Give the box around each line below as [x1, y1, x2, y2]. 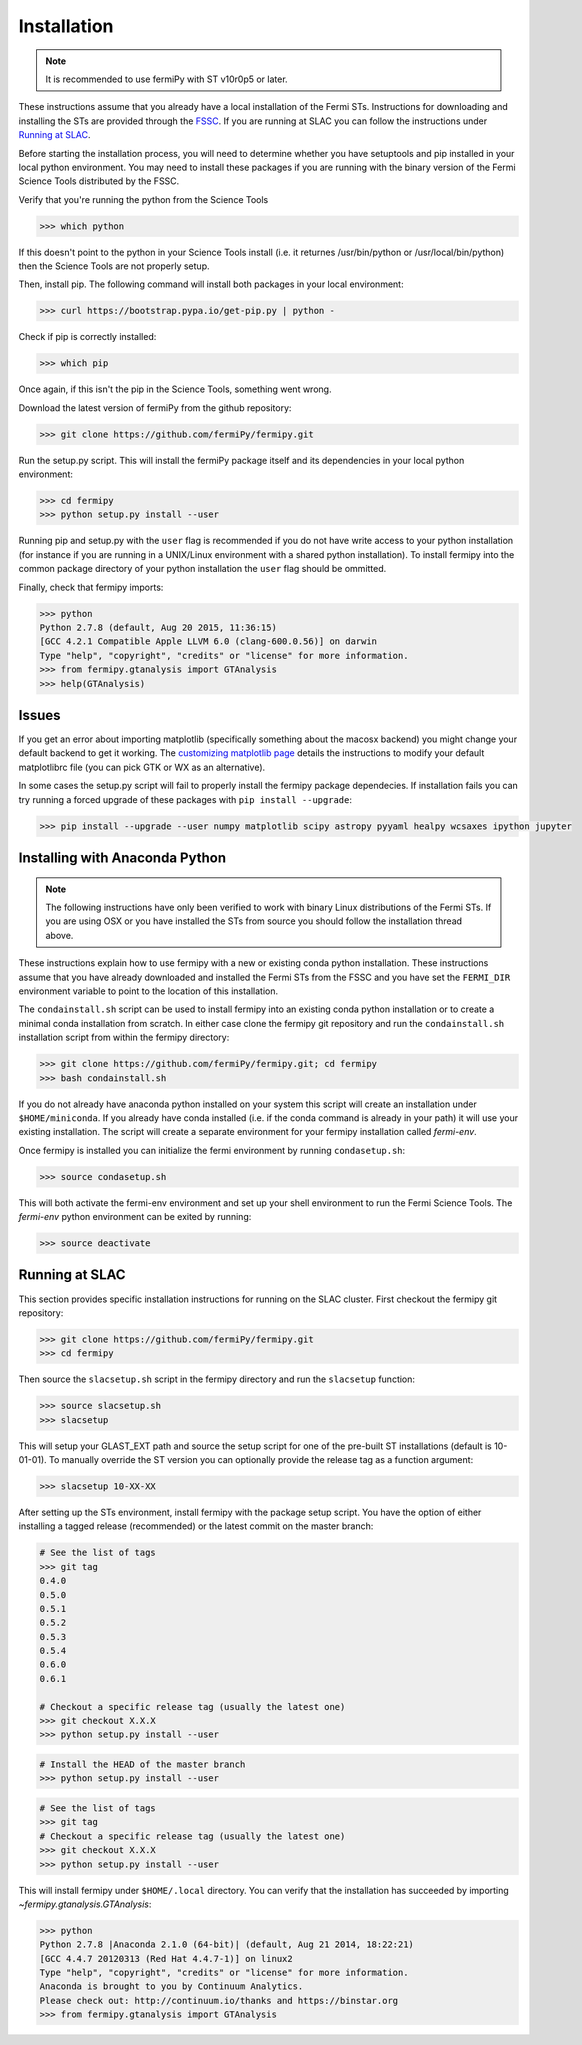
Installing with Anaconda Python [18, 850, 227, 867]
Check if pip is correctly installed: [18, 331, 157, 343]
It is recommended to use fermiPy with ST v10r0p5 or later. [45, 73, 289, 85]
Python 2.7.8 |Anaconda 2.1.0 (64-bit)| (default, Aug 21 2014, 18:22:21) [39, 1939, 415, 1950]
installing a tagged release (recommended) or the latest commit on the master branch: [18, 1520, 374, 1532]
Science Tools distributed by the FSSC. [18, 175, 180, 187]
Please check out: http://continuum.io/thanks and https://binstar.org [39, 1995, 399, 2006]
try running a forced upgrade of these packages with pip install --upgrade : [18, 793, 352, 805]
